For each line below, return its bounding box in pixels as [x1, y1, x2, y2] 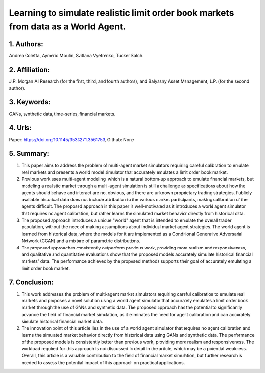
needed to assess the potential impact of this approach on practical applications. [21, 359, 185, 365]
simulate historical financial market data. [21, 319, 103, 324]
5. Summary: [9, 149, 49, 158]
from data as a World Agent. [9, 21, 126, 32]
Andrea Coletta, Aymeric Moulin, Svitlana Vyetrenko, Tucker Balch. [9, 52, 144, 58]
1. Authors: [9, 40, 44, 48]
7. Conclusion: [9, 278, 53, 286]
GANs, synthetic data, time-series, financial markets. [9, 111, 116, 117]
